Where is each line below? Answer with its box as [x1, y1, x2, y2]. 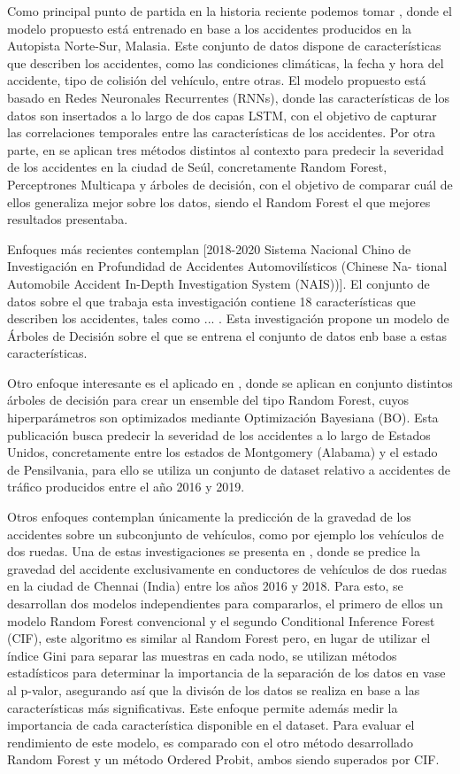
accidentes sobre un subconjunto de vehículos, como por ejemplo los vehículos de [7, 524, 444, 543]
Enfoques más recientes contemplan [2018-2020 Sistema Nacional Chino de [7, 239, 411, 258]
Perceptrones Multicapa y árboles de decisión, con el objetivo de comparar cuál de [7, 174, 453, 193]
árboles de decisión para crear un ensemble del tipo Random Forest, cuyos [7, 391, 410, 409]
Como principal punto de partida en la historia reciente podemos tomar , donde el [7, 2, 452, 19]
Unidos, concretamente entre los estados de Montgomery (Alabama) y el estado [7, 443, 438, 461]
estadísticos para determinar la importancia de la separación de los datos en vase [7, 663, 446, 682]
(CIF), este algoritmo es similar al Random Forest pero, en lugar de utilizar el [7, 629, 431, 647]
